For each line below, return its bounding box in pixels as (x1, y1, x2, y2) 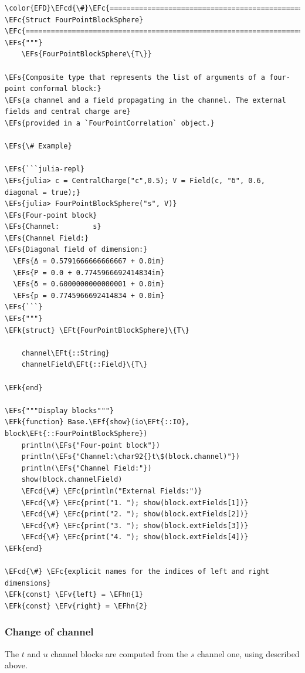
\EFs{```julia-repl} (5, 165, 85, 174)
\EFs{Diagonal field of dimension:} (5, 245, 148, 254)
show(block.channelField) (21, 475, 123, 484)
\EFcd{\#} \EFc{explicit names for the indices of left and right (5, 567, 270, 576)
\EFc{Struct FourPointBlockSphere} (5, 15, 144, 24)
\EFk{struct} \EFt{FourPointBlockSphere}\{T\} (5, 326, 189, 334)
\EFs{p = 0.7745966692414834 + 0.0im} (13, 291, 165, 300)
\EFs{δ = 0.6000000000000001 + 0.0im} (13, 280, 165, 289)
